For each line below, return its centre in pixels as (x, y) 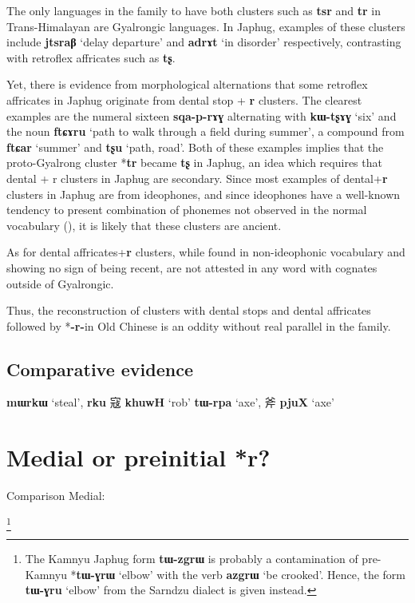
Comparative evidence (100, 369)
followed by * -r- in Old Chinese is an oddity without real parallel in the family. (199, 325)
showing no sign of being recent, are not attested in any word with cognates (192, 267)
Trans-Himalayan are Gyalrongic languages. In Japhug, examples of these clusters (206, 26)
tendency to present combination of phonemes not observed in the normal (187, 210)
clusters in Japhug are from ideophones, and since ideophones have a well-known (204, 194)
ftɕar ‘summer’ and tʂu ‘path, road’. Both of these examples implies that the (195, 147)
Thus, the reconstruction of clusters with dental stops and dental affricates (189, 310)
